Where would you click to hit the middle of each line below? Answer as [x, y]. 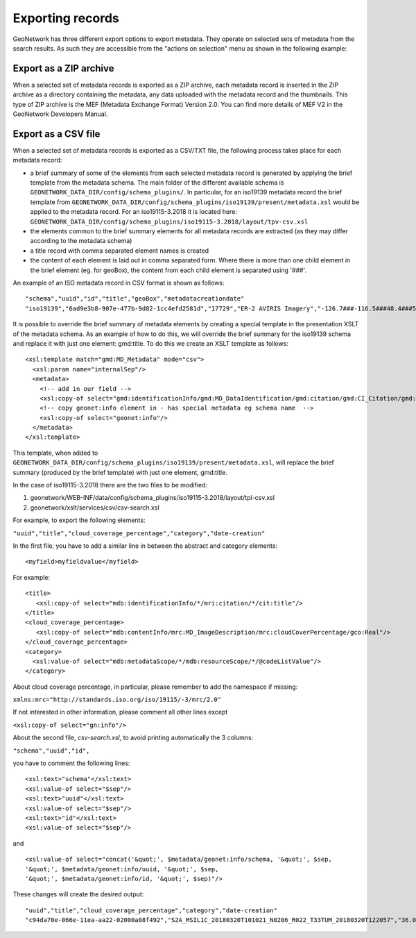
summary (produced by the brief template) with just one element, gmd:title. [120, 472]
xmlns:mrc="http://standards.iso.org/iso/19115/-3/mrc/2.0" [117, 700]
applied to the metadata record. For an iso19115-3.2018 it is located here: [133, 212]
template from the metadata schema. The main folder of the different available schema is [157, 183]
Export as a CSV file [57, 134]
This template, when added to [55, 453]
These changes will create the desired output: [78, 894]
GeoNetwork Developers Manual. [60, 114]
